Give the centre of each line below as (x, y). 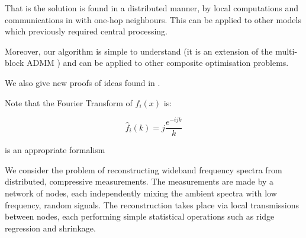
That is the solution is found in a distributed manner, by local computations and (152, 8)
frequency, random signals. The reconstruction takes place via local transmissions (152, 204)
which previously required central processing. (86, 31)
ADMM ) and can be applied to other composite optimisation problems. (157, 63)
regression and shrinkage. (50, 228)
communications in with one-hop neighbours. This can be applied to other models (153, 19)
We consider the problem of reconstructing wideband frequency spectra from (144, 169)
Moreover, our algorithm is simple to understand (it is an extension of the (139, 51)
